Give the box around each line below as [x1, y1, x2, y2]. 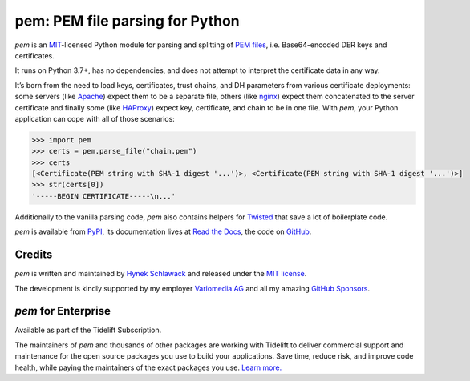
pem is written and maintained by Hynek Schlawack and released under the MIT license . [14, 269, 307, 279]
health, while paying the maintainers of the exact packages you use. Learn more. [14, 363, 282, 372]
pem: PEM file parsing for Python [14, 12, 240, 30]
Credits [14, 248, 53, 262]
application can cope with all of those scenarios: [14, 114, 176, 123]
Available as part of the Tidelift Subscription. [14, 325, 162, 335]
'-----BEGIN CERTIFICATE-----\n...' [31, 191, 176, 200]
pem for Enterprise [14, 304, 111, 318]
